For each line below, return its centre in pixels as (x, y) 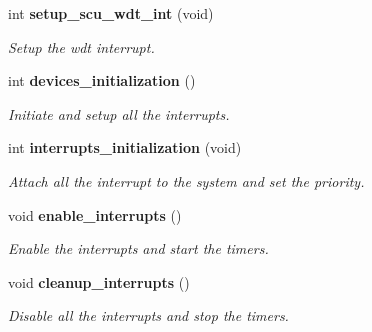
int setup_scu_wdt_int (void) (111, 13)
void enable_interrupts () (95, 214)
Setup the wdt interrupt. (81, 46)
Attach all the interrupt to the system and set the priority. (186, 180)
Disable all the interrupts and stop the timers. (148, 315)
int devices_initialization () (102, 80)
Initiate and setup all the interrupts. (119, 113)
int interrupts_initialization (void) (125, 147)
